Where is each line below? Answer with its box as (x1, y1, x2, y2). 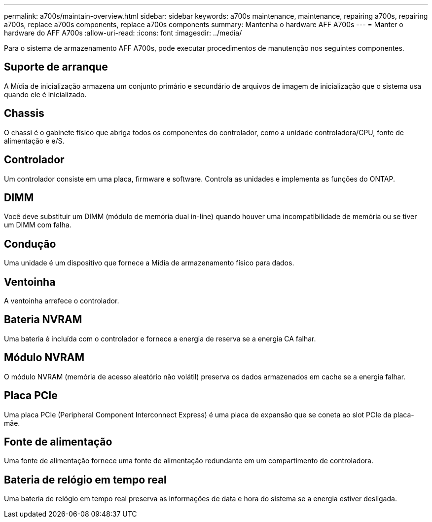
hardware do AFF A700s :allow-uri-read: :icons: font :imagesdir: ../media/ (4, 29, 242, 37)
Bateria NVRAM (4, 313, 82, 326)
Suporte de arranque (4, 61, 108, 74)
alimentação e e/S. (4, 136, 65, 145)
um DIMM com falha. (4, 221, 72, 229)
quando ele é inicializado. (4, 90, 87, 99)
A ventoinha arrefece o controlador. (4, 297, 119, 305)
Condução (4, 237, 56, 250)
